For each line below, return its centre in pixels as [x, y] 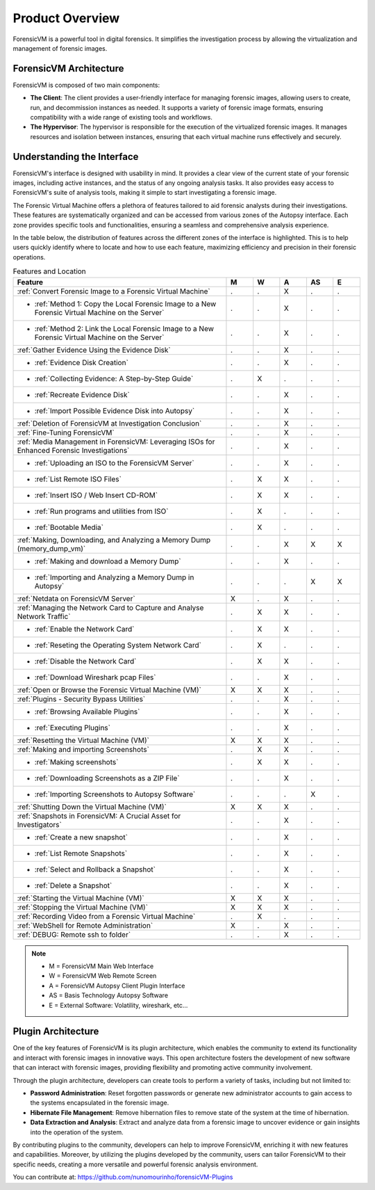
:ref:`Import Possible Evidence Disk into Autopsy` [115, 410]
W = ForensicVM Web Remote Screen [103, 976]
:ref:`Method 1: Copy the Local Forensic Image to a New [125, 304]
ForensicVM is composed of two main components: [86, 85]
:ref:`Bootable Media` [69, 527]
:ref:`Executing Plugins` [73, 727]
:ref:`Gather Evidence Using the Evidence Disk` [94, 350]
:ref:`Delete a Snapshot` [73, 885]
